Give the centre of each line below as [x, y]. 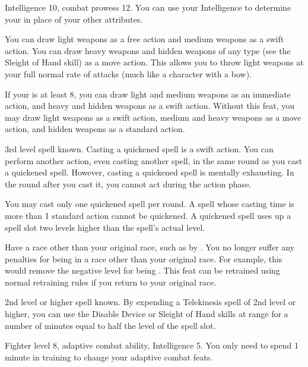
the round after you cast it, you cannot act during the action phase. [128, 183]
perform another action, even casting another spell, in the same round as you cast [154, 160]
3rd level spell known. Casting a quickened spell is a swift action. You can [139, 148]
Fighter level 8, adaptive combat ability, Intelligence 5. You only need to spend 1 [152, 345]
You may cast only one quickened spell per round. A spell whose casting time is [150, 204]
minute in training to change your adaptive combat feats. [109, 357]
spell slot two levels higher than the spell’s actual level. [105, 227]
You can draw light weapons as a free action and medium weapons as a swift [145, 39]
